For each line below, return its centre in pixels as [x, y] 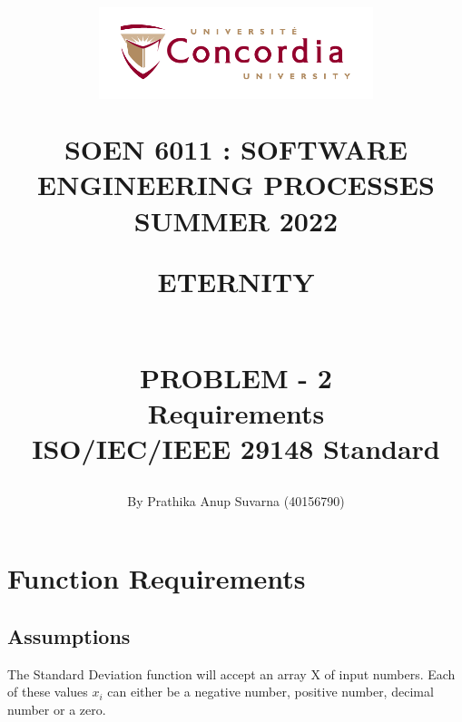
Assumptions [69, 635]
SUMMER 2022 [236, 220]
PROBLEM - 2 [236, 378]
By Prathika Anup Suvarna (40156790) [236, 500]
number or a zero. [57, 709]
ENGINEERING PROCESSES [236, 185]
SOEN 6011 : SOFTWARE [236, 149]
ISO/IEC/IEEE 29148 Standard [236, 449]
